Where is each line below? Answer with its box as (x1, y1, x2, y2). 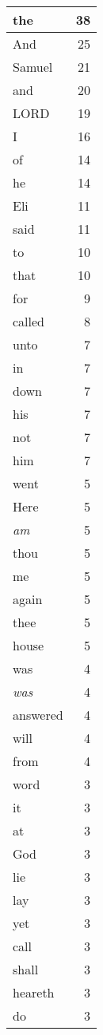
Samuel (13, 57, 53, 76)
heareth (13, 983, 55, 1001)
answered (13, 705, 63, 724)
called (13, 312, 45, 330)
